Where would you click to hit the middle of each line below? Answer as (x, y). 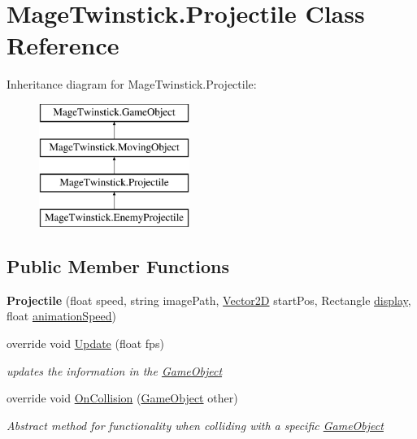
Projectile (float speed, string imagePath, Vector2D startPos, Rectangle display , (209, 300)
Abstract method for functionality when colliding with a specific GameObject (195, 425)
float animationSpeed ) (61, 316)
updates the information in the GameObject (115, 370)
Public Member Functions (118, 266)
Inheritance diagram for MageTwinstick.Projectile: (132, 84)
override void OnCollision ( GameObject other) (122, 398)
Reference (63, 45)
